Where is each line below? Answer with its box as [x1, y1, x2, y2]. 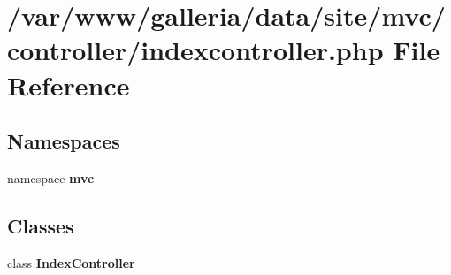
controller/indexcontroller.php [7, 32, 384, 68]
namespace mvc [7, 168, 95, 187]
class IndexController [7, 253, 135, 271]
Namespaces [7, 127, 120, 155]
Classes [7, 211, 74, 239]
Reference [7, 66, 130, 103]
